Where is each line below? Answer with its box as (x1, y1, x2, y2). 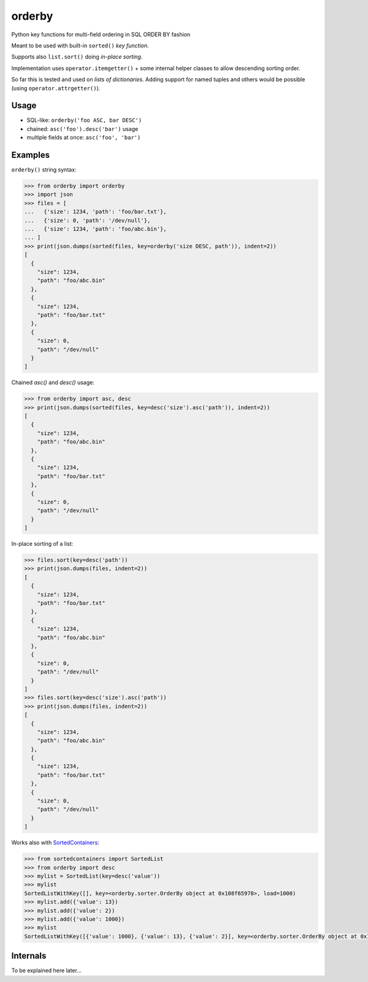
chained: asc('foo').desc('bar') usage (26, 125, 139, 132)
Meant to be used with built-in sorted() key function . (11, 42, 150, 49)
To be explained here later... (11, 967, 82, 974)
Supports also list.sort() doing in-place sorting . (11, 53, 143, 61)
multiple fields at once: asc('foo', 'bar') (26, 134, 141, 141)
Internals (11, 951, 47, 961)
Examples (11, 150, 50, 160)
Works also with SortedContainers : (11, 839, 99, 846)
